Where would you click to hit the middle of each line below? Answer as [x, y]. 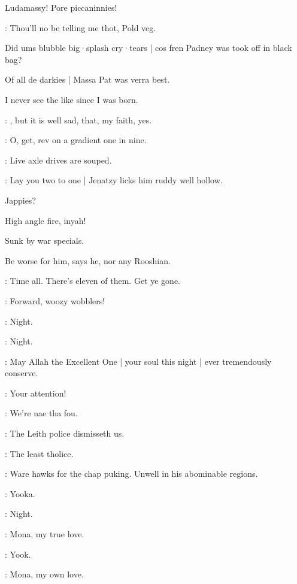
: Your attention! [36, 393]
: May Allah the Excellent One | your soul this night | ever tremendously [138, 361]
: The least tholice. [39, 453]
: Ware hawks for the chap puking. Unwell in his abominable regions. [131, 473]
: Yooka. [20, 493]
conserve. [22, 373]
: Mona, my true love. [45, 534]
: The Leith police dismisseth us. [65, 433]
